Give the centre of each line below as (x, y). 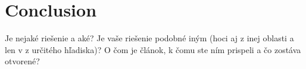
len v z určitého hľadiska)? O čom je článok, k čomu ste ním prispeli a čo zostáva (153, 49)
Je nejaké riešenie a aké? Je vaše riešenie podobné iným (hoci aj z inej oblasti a (149, 38)
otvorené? (22, 61)
